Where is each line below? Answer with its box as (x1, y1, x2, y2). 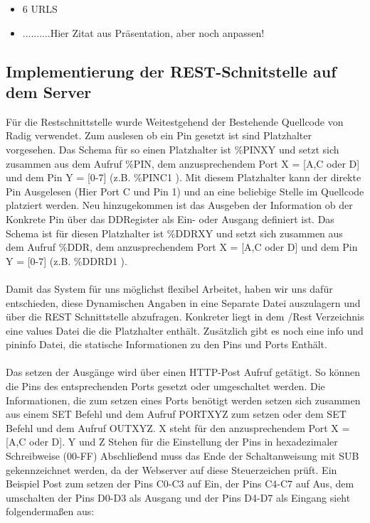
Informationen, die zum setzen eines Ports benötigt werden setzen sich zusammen (6, 392, 361, 407)
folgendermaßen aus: (6, 504, 95, 519)
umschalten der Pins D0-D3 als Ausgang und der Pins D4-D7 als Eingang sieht (6, 490, 351, 505)
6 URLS (22, 1, 58, 16)
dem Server (6, 80, 92, 102)
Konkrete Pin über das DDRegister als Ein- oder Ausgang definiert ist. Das (6, 211, 334, 226)
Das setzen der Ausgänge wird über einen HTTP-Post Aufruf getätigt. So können (6, 365, 361, 379)
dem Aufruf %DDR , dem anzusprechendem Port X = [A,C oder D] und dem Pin (6, 239, 358, 254)
